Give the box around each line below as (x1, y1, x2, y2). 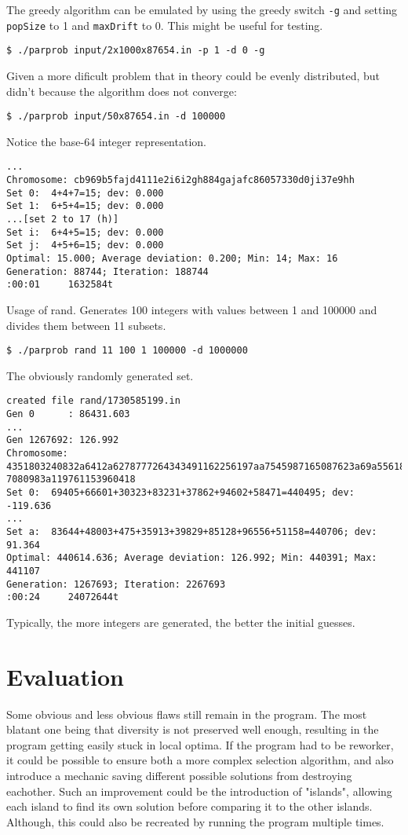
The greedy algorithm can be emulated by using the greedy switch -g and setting (6, 2, 398, 17)
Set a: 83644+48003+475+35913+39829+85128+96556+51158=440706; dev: (6, 526, 377, 537)
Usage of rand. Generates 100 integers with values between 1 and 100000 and (6, 301, 377, 317)
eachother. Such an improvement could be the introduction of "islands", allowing (6, 782, 392, 799)
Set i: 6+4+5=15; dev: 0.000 (6, 226, 164, 238)
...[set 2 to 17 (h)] (6, 214, 119, 225)
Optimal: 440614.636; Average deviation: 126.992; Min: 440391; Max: (6, 552, 377, 564)
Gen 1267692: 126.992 (6, 434, 119, 446)
